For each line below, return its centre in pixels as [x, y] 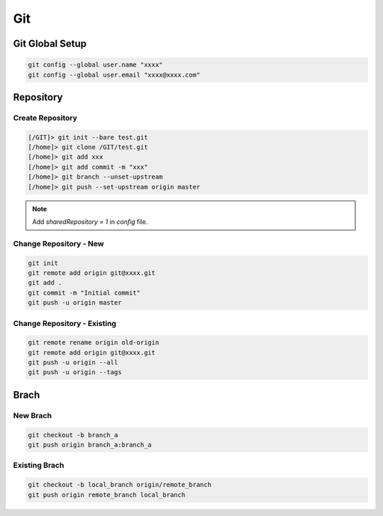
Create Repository [45, 118]
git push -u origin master [75, 303]
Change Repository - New [59, 243]
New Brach [33, 415]
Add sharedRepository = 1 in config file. [90, 222]
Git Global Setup [50, 44]
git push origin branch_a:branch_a [90, 445]
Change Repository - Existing [65, 323]
